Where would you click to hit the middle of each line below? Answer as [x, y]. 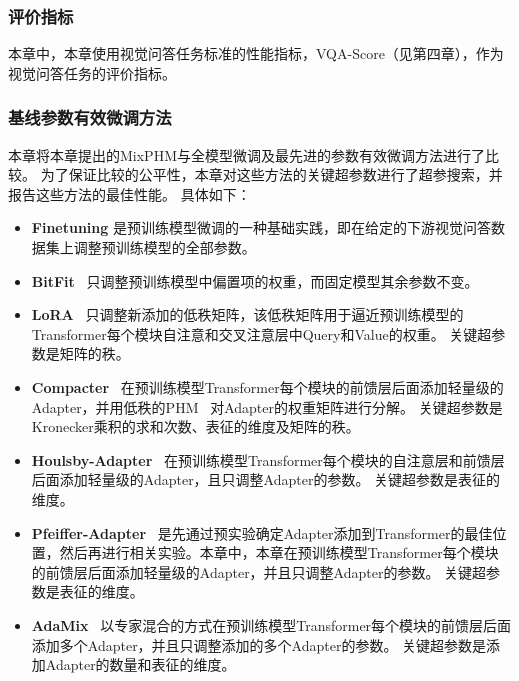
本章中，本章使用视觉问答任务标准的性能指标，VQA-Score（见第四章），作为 [256, 53]
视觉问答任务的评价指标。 [92, 72]
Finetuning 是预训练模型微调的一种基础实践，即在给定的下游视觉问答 [261, 227]
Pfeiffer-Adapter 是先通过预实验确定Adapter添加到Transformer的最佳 [262, 532]
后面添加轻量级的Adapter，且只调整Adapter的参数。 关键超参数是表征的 [266, 479]
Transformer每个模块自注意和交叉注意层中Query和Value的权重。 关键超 [261, 333]
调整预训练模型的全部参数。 [164, 247]
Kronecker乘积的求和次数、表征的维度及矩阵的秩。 [195, 426]
